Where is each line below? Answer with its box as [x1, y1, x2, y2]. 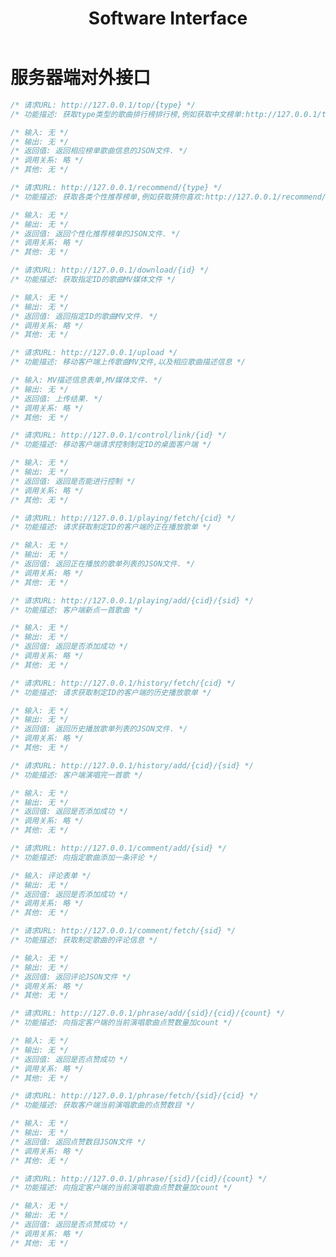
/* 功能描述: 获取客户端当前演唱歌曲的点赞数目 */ [10, 1100, 196, 1111]
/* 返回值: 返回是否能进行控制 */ [10, 476, 136, 486]
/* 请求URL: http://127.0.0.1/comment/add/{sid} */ [10, 843, 227, 854]
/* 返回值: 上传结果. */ [10, 393, 103, 404]
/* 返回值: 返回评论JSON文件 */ [10, 972, 132, 982]
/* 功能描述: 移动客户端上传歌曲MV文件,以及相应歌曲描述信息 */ [10, 357, 247, 367]
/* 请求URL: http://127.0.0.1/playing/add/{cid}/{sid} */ [10, 595, 254, 606]
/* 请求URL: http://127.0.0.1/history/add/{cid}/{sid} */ [10, 760, 254, 771]
